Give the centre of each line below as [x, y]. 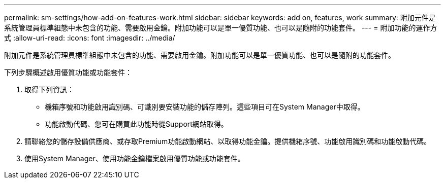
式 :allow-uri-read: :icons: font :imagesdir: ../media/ [90, 38]
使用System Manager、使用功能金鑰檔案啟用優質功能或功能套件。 [135, 158]
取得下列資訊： [49, 89]
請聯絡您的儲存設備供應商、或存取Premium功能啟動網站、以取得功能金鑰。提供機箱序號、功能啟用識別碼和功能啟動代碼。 [228, 141]
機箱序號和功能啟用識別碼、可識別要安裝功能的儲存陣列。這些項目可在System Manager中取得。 [205, 107]
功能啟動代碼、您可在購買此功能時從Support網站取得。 [136, 124]
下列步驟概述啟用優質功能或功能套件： [68, 72]
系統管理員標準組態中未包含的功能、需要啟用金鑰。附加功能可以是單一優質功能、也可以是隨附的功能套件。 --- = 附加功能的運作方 [221, 28]
